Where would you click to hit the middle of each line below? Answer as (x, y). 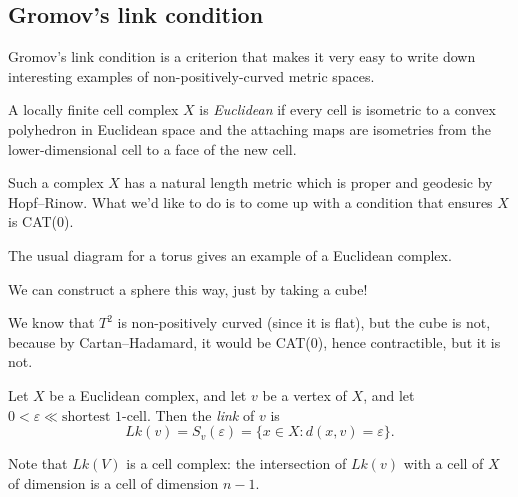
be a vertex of (304, 394)
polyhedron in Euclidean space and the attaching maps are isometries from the (249, 128)
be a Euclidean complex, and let (148, 394)
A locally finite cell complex (93, 109)
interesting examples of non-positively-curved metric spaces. (191, 75)
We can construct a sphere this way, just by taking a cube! (188, 288)
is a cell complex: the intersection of (236, 463)
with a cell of (443, 463)
